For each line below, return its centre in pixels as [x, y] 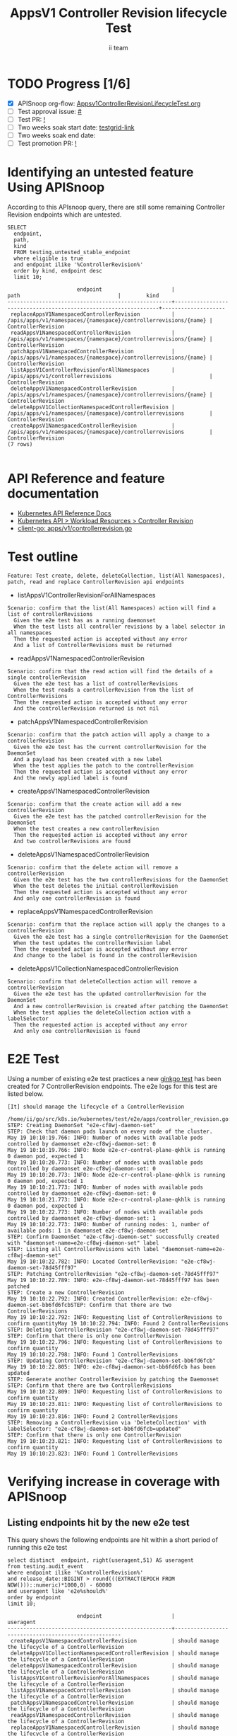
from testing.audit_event [45, 1566]
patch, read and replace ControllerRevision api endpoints [96, 582]
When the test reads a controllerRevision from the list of [104, 690]
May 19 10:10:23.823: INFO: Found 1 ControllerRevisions [93, 1454]
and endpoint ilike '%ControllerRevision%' [78, 265]
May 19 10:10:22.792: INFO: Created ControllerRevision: [93, 1298]
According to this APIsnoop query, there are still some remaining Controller [116, 207]
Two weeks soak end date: [56, 135]
